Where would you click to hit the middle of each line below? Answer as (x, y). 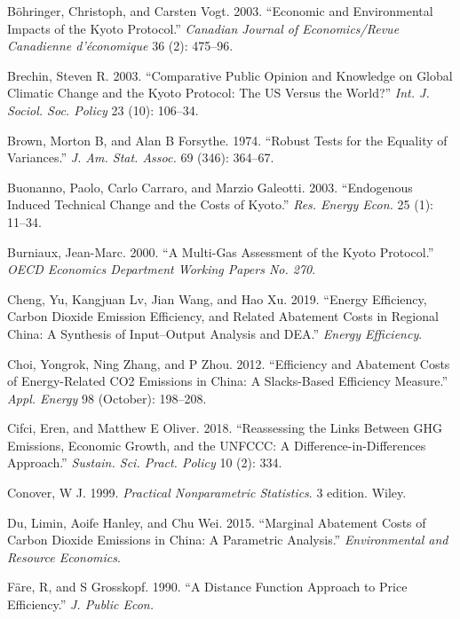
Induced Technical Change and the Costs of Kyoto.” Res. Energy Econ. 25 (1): (221, 204)
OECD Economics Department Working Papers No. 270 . (162, 269)
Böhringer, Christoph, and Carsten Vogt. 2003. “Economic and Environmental (220, 11)
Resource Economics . (64, 556)
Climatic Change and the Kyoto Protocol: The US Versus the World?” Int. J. (218, 93)
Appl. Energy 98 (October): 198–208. (107, 398)
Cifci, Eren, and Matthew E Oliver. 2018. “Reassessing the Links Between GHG (225, 428)
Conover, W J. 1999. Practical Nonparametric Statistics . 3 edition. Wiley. (207, 493)
